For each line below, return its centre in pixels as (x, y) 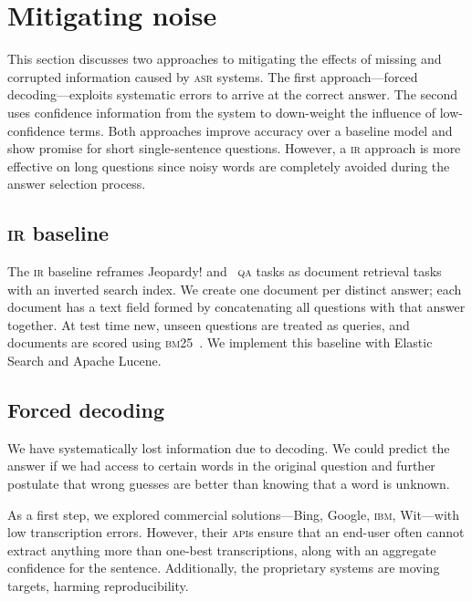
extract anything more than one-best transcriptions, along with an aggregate (222, 549)
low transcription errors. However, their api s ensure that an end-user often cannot (236, 532)
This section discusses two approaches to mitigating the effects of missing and (225, 59)
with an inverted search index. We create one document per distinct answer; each (235, 289)
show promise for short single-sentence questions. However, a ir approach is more (234, 148)
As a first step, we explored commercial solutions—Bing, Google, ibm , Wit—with (234, 514)
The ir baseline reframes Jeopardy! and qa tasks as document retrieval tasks (225, 271)
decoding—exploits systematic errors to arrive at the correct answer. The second (233, 94)
